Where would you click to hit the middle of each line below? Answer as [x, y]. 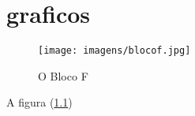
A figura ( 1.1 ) [39, 102]
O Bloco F [63, 75]
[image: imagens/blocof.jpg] [114, 51]
